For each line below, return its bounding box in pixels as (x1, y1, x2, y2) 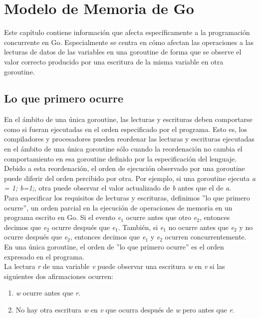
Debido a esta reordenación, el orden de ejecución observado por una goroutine (4, 163, 245, 173)
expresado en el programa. (4, 251, 84, 261)
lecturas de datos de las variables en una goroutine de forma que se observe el (4, 46, 242, 57)
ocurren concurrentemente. (165, 231, 247, 242)
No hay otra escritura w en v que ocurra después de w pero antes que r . (15, 304, 235, 314)
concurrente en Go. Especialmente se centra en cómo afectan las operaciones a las (4, 36, 254, 47)
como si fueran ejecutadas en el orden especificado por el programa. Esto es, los (4, 123, 247, 134)
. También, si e (118, 221, 164, 232)
